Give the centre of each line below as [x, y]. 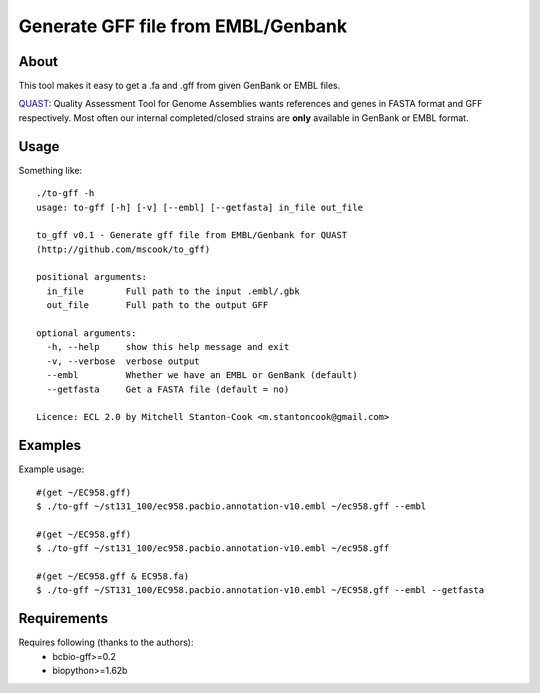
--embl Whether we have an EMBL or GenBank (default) [202, 375]
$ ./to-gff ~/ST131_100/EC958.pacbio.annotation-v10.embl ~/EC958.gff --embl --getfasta [260, 590]
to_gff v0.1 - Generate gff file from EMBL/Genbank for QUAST [192, 235]
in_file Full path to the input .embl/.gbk [173, 291]
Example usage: [51, 469]
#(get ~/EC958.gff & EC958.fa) [113, 576]
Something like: [50, 170]
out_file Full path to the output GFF [157, 305]
